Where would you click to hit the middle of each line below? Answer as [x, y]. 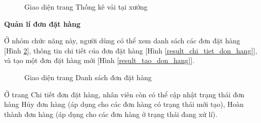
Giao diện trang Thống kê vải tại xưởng [86, 7]
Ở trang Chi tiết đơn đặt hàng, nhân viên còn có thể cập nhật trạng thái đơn [124, 94]
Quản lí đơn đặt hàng [42, 23]
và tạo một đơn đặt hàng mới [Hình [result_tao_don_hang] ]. [99, 60]
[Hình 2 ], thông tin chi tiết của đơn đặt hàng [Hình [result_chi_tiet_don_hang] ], [131, 50]
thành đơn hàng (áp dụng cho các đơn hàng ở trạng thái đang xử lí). [111, 114]
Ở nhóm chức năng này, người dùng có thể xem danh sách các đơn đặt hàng [122, 41]
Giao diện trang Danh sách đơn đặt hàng [88, 77]
